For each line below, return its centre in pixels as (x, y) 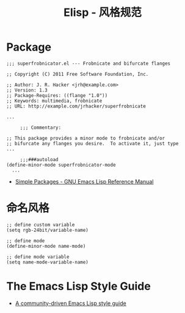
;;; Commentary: (41, 128)
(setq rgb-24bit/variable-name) (47, 230)
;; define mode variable (38, 257)
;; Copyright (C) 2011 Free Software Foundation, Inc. (78, 74)
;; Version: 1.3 (27, 90)
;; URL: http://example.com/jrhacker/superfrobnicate (76, 106)
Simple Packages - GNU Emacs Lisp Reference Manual (84, 181)
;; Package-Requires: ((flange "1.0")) (57, 95)
